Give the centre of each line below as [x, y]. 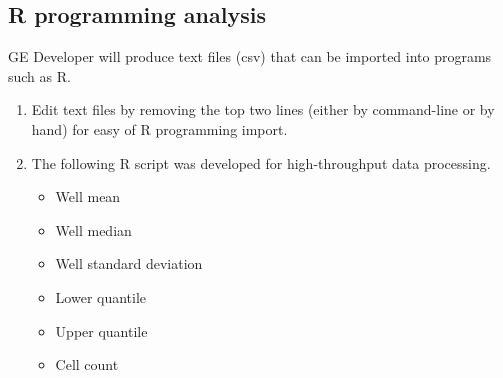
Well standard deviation [129, 263]
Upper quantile [101, 330]
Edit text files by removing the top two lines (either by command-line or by [263, 109]
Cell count [87, 364]
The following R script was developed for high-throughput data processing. [261, 162]
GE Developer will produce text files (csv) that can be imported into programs [250, 56]
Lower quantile [101, 296]
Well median [93, 229]
